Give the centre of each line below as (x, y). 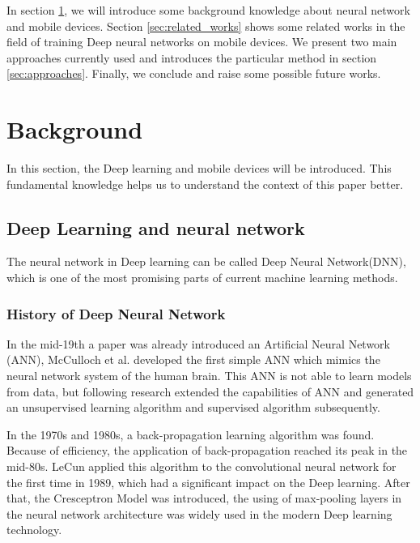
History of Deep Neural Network (116, 313)
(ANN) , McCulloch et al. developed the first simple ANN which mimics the (193, 359)
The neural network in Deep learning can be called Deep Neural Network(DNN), (206, 261)
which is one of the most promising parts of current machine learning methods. (202, 278)
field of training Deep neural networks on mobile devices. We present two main (202, 42)
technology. (34, 530)
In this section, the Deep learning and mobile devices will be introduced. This (199, 168)
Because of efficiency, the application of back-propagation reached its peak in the (207, 450)
